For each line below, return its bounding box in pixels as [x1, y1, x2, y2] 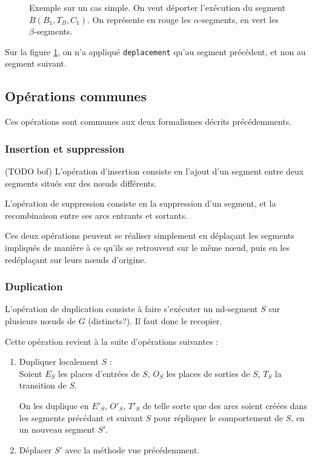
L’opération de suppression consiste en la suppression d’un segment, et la [5, 197, 276, 210]
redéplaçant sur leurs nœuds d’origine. [5, 253, 147, 265]
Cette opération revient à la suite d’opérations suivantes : [5, 335, 218, 347]
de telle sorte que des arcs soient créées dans [142, 399, 307, 412]
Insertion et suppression [5, 141, 125, 156]
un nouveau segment [19, 423, 95, 436]
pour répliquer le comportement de [153, 411, 284, 424]
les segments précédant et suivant [19, 411, 143, 424]
